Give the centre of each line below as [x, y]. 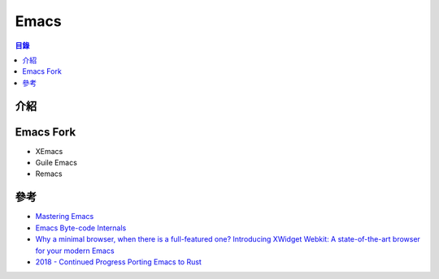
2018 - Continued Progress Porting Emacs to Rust [119, 262]
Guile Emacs [56, 163]
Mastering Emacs [65, 217]
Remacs [49, 174]
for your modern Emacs [75, 251]
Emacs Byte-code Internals [81, 228]
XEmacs [49, 151]
